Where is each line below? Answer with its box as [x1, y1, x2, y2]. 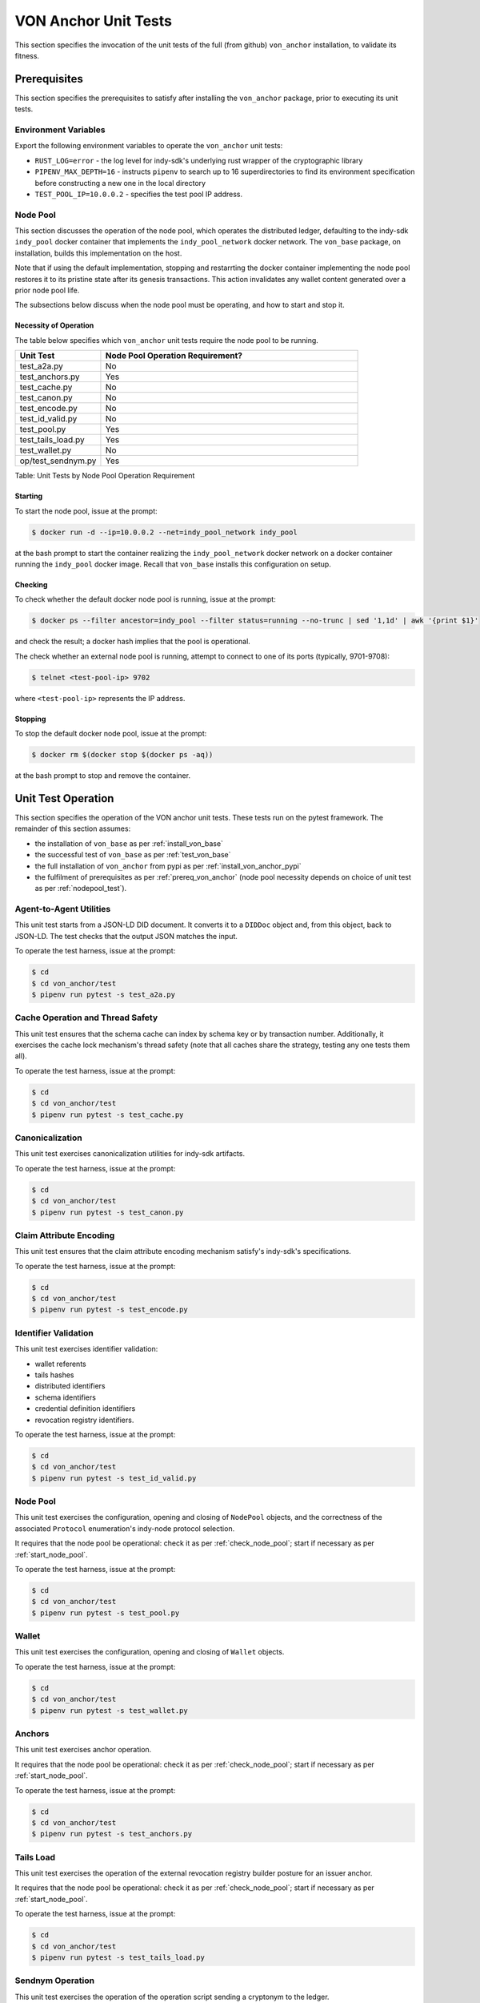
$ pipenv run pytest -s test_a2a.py [31, 989, 176, 999]
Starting [14, 491, 43, 501]
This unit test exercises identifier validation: [14, 1344, 158, 1354]
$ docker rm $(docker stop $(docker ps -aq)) [31, 750, 214, 760]
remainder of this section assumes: [14, 824, 131, 833]
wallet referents [34, 1359, 87, 1368]
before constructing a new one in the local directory [34, 178, 206, 187]
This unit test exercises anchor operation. [14, 1745, 152, 1755]
